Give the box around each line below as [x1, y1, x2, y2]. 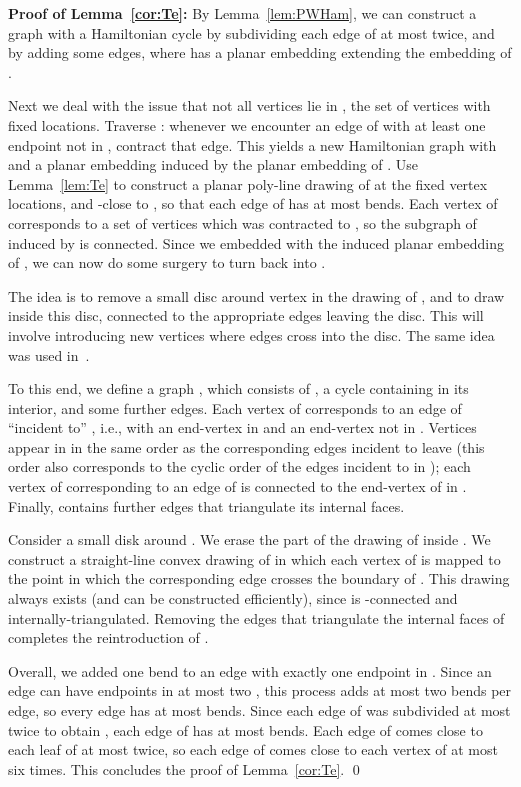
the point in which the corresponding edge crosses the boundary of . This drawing [8, 568, 510, 589]
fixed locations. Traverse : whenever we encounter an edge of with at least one [8, 114, 486, 135]
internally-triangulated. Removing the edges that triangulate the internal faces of [8, 607, 505, 628]
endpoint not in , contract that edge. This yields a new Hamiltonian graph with [8, 134, 497, 155]
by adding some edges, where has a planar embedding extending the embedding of [8, 42, 512, 63]
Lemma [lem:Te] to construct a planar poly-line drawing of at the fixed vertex [8, 173, 488, 194]
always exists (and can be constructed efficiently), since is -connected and [8, 588, 458, 609]
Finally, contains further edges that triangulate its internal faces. [8, 495, 405, 516]
